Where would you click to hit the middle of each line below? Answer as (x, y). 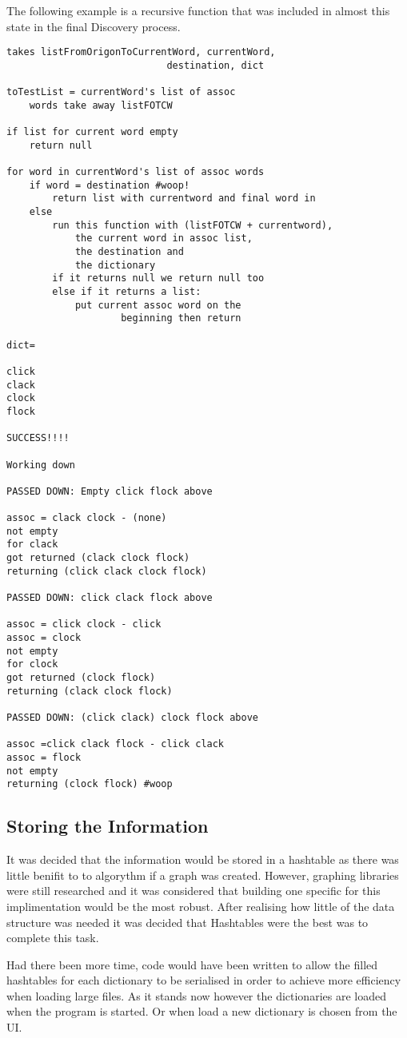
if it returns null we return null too (158, 278)
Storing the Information (108, 826)
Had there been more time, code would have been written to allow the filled (192, 964)
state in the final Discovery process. (94, 26)
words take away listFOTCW (101, 105)
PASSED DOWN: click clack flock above (110, 598)
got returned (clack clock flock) (98, 558)
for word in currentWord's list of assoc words (136, 172)
